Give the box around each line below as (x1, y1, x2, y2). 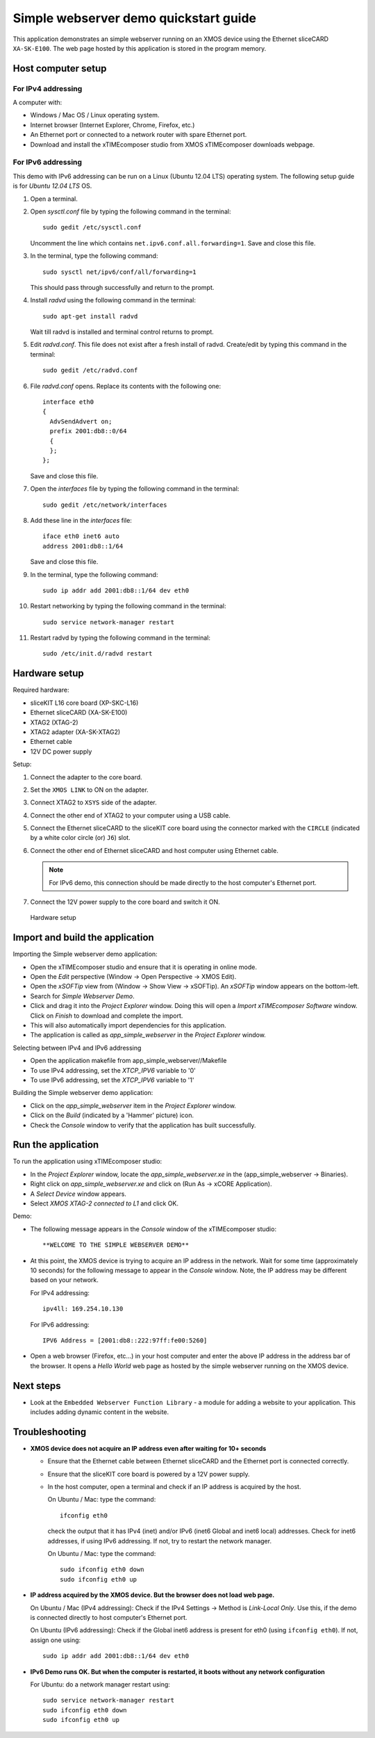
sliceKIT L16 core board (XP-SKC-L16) (30, 699, 139, 707)
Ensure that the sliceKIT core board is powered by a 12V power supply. (47, 1470, 250, 1478)
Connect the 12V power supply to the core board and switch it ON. (30, 898, 220, 907)
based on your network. (30, 1276, 99, 1284)
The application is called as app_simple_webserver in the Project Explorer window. (30, 1031, 267, 1039)
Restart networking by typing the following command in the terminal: (30, 602, 226, 610)
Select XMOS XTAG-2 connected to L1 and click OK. (30, 1199, 178, 1208)
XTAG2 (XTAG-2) (30, 718, 79, 726)
